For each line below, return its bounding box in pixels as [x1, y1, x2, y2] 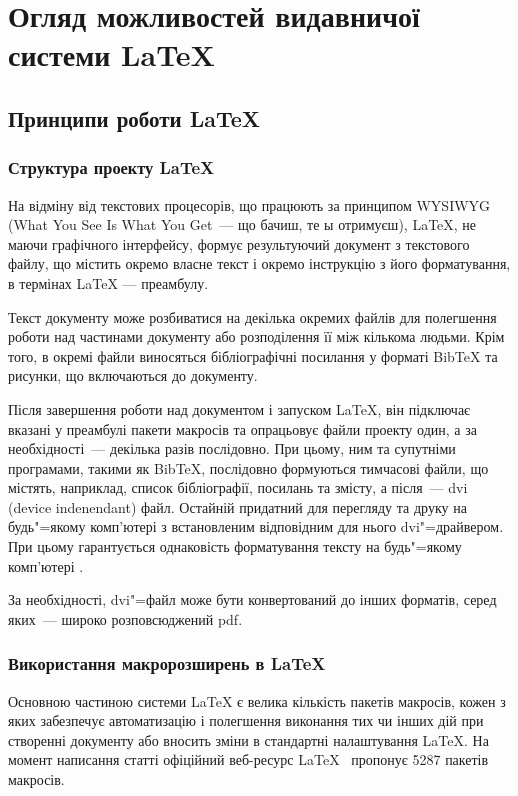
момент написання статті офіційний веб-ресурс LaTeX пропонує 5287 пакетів [8, 749, 489, 770]
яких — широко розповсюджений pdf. [8, 608, 243, 629]
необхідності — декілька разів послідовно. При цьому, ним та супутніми [8, 438, 456, 459]
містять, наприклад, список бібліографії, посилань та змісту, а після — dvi [8, 477, 468, 498]
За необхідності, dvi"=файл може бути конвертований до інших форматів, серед [8, 589, 497, 610]
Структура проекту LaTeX [8, 155, 215, 180]
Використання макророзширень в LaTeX [8, 651, 326, 676]
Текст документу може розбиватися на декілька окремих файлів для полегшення [8, 306, 497, 327]
